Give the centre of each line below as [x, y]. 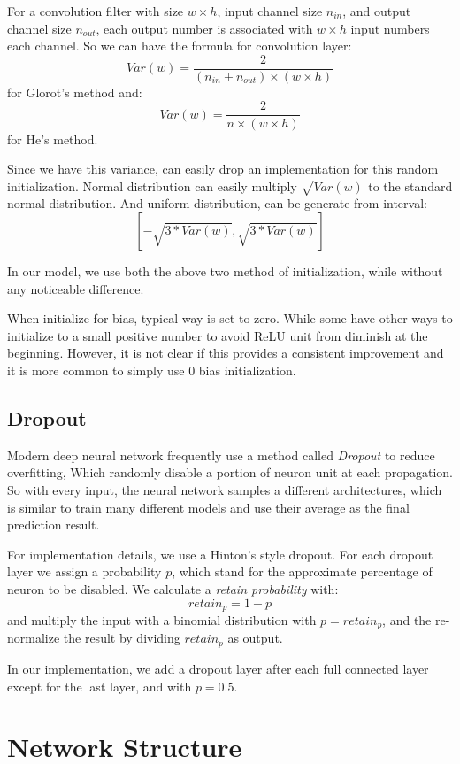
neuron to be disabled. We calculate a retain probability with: [173, 588]
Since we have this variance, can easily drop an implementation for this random [223, 169]
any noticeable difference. [76, 288]
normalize [34, 638]
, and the [407, 620]
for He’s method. [53, 139]
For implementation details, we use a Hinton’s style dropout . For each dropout [220, 554]
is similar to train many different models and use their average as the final [208, 507]
